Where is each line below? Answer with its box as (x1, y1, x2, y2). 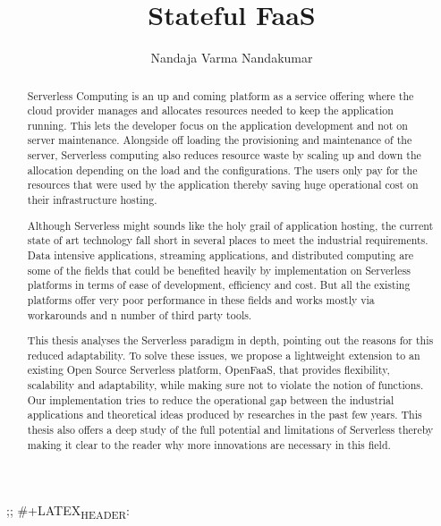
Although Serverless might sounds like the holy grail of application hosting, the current (27, 217, 434, 233)
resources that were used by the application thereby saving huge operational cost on (27, 177, 419, 192)
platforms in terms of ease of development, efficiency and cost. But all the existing (27, 277, 411, 293)
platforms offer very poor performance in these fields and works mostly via (27, 292, 375, 307)
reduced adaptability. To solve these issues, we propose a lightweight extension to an (27, 347, 420, 362)
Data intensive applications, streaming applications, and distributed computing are (27, 247, 414, 262)
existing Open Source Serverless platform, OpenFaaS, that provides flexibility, (27, 362, 390, 378)
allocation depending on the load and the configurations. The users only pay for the (27, 162, 418, 177)
